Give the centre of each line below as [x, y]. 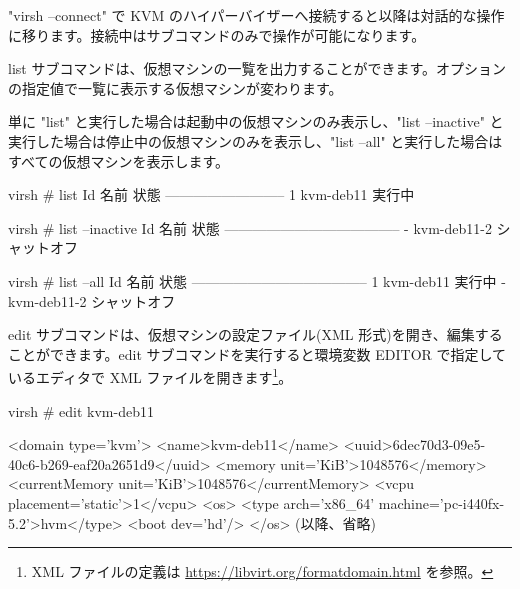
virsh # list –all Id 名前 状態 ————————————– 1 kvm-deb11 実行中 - [257, 280]
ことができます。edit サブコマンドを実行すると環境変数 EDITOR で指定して [257, 353]
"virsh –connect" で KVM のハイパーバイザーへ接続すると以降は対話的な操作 [256, 15]
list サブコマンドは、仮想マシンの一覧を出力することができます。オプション [257, 68]
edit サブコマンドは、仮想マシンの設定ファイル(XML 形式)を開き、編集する [255, 334]
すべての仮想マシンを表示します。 [119, 160]
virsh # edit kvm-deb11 [81, 410]
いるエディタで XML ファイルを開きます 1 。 [150, 375]
